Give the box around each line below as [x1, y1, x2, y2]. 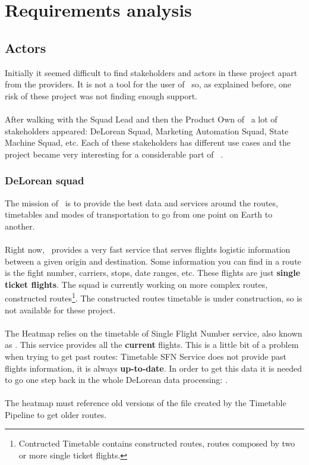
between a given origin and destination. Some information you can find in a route [5, 255, 301, 267]
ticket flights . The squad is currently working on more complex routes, [5, 278, 268, 290]
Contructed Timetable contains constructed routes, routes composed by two [18, 437, 295, 450]
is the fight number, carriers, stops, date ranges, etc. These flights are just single [5, 266, 301, 279]
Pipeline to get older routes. [5, 408, 107, 420]
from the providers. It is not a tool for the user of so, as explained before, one [5, 78, 292, 90]
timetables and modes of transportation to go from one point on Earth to [5, 208, 273, 221]
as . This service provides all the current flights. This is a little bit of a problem [5, 338, 299, 351]
